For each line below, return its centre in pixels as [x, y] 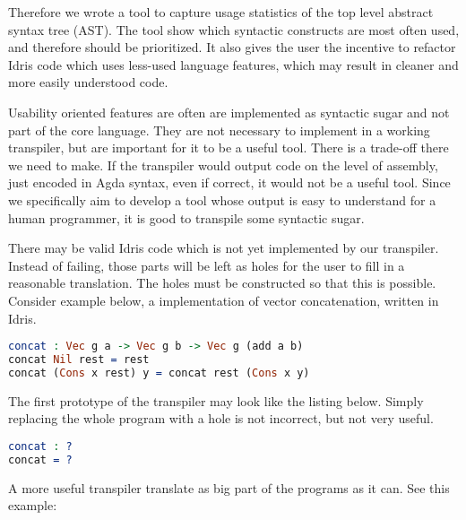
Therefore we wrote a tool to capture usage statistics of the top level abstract [221, 12]
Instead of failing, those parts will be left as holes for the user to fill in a [207, 265]
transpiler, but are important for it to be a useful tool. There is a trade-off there [229, 147]
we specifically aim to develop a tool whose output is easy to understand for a [222, 199]
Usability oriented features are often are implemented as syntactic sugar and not [229, 112]
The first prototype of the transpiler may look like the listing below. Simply [216, 400]
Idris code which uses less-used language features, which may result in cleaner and [233, 64]
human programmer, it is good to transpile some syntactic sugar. [186, 217]
